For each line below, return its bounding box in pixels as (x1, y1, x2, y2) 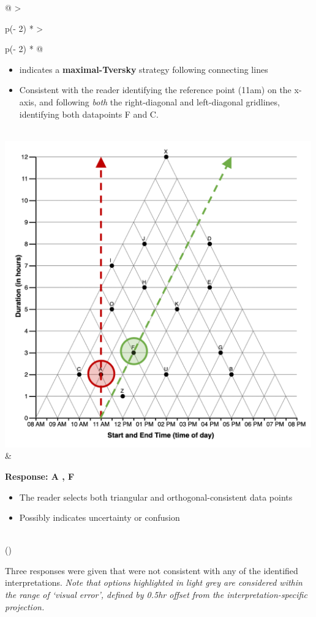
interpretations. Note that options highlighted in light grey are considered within (5, 576, 303, 589)
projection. (5, 600, 45, 613)
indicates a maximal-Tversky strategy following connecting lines (19, 62, 268, 75)
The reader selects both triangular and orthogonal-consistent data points (19, 490, 293, 503)
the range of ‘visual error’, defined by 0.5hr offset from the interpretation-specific (5, 588, 307, 601)
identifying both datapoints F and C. (19, 107, 159, 120)
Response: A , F (5, 469, 75, 482)
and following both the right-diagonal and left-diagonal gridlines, (39, 95, 280, 108)
